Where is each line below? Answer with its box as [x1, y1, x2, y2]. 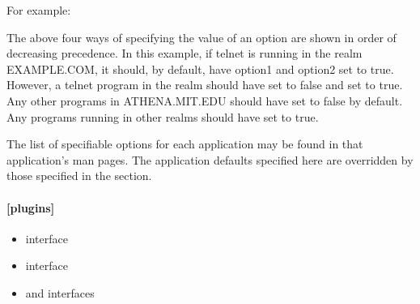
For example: [6, 2, 71, 18]
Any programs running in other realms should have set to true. [6, 108, 319, 125]
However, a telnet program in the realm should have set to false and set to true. [6, 76, 403, 93]
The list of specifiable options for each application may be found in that [6, 135, 363, 152]
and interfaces [25, 284, 95, 301]
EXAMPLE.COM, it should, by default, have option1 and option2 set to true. [6, 60, 394, 77]
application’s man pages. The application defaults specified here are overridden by [6, 151, 414, 168]
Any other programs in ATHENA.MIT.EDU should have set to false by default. [6, 92, 403, 109]
